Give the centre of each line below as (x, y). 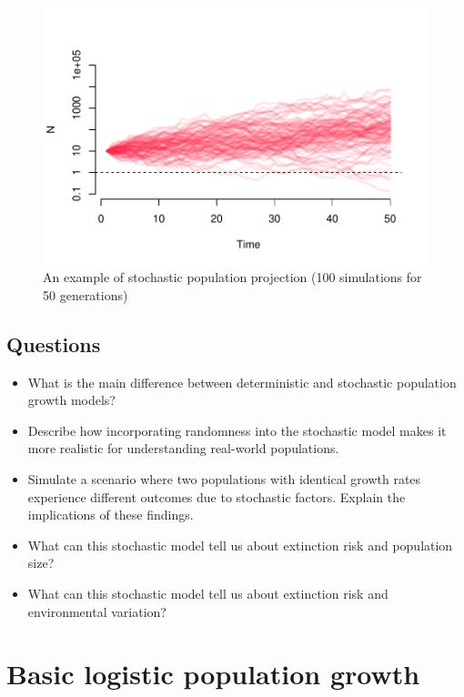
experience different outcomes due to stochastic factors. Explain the (217, 496)
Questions (54, 343)
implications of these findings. (111, 515)
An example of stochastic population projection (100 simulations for (232, 277)
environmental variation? (97, 611)
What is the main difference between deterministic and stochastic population (242, 382)
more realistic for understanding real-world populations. (183, 448)
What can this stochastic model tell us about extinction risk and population (240, 545)
